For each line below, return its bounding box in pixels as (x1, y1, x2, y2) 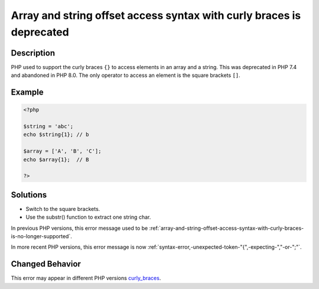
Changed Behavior (11, 259, 81, 269)
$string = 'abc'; (23, 123, 74, 130)
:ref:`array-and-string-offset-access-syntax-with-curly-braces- (149, 225, 304, 232)
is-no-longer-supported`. (11, 233, 72, 240)
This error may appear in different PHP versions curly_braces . (11, 275, 161, 282)
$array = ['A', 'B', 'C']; (23, 148, 102, 155)
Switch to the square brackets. (25, 205, 100, 212)
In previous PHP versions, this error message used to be (11, 225, 148, 232)
